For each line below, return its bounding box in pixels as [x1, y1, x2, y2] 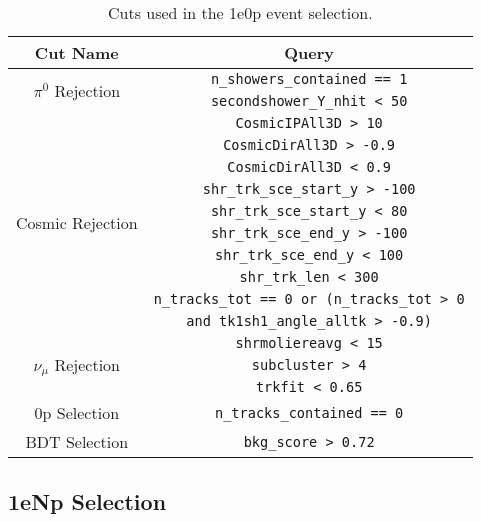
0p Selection [34, 401, 120, 424]
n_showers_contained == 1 [210, 71, 408, 87]
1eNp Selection [8, 486, 167, 517]
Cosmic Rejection [16, 210, 138, 234]
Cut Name [34, 41, 119, 64]
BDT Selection [25, 430, 129, 453]
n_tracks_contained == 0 [215, 404, 404, 421]
